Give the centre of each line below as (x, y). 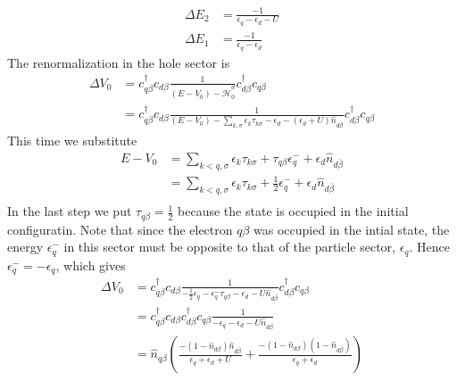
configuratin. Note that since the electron (120, 229)
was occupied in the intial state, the (352, 229)
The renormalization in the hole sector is (119, 62)
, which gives (91, 265)
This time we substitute (72, 141)
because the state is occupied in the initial (293, 211)
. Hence (430, 247)
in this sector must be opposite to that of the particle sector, (229, 247)
